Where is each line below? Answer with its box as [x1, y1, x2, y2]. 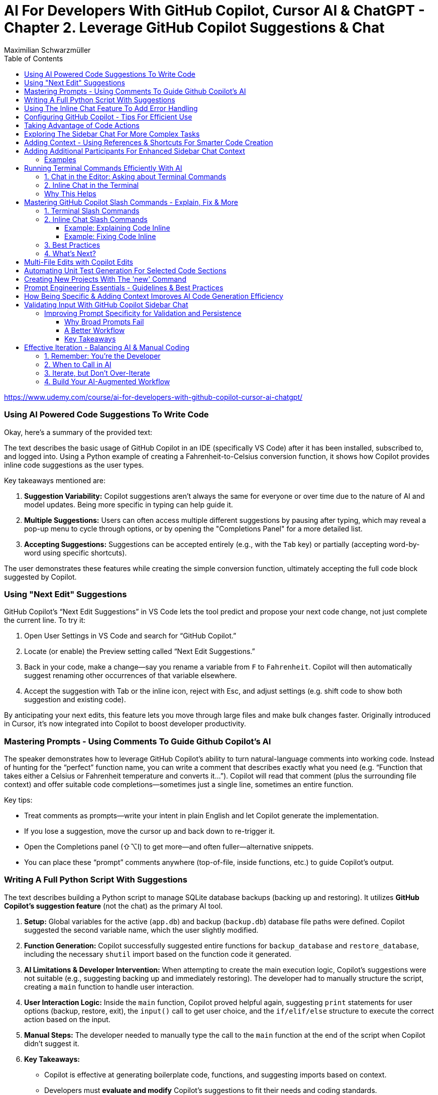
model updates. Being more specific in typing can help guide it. [24, 500, 233, 509]
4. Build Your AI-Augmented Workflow [44, 377, 170, 386]
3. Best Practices [44, 240, 100, 249]
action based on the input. [24, 1015, 111, 1024]
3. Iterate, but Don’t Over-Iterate [44, 368, 150, 377]
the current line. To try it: [4, 616, 86, 625]
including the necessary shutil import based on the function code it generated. [24, 949, 291, 958]
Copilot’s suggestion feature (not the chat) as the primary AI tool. [4, 901, 223, 910]
